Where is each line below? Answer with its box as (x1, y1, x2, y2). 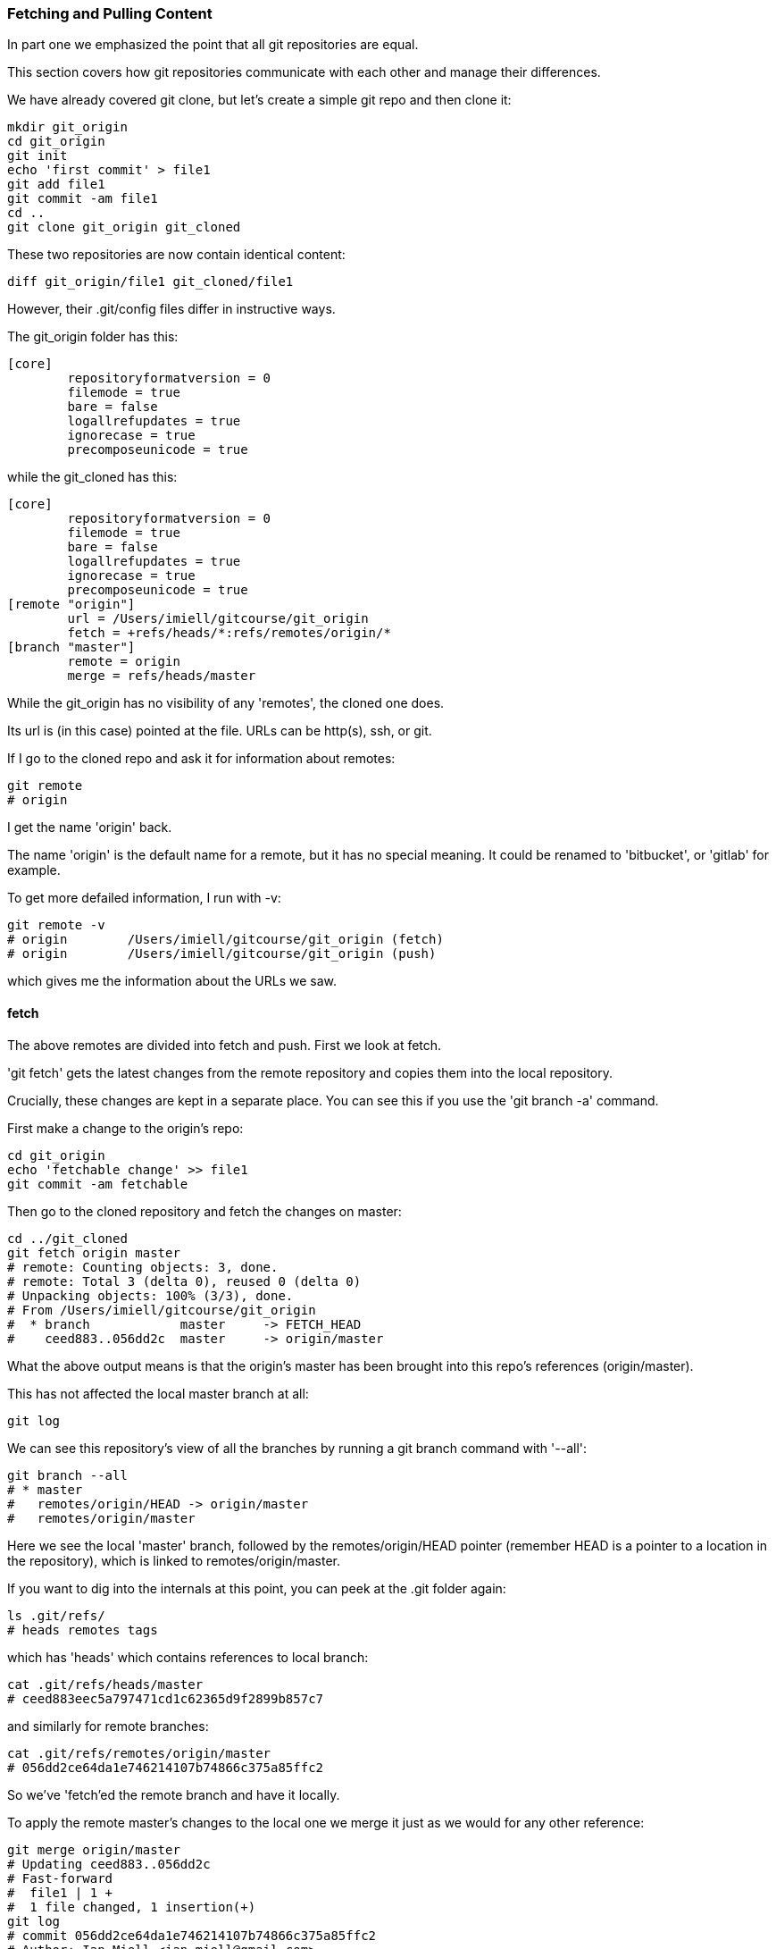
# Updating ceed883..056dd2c (7, 1856, 211, 1871)
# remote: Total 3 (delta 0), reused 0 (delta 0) (7, 1273, 362, 1289)
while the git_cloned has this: (7, 469, 178, 485)
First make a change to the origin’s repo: (7, 1120, 244, 1136)
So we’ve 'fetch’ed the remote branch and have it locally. (7, 1786, 340, 1802)
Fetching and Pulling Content (7, 4, 213, 22)
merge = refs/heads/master (67, 668, 256, 684)
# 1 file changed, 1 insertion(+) (7, 1899, 256, 1914)
